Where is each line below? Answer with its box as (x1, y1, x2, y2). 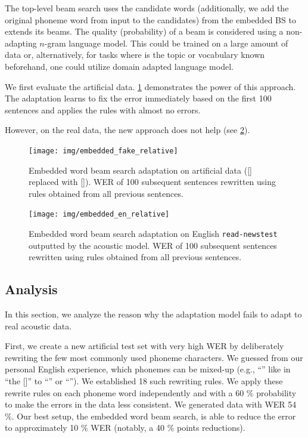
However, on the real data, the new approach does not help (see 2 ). (5, 124, 250, 136)
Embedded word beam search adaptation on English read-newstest (29, 227, 278, 240)
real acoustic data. (5, 319, 72, 332)
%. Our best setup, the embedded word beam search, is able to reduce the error (5, 409, 296, 422)
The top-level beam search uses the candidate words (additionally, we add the (5, 2, 289, 14)
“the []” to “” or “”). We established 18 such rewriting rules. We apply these (5, 375, 283, 387)
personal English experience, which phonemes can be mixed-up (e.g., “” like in (5, 363, 291, 375)
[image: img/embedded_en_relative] (29, 210, 170, 219)
